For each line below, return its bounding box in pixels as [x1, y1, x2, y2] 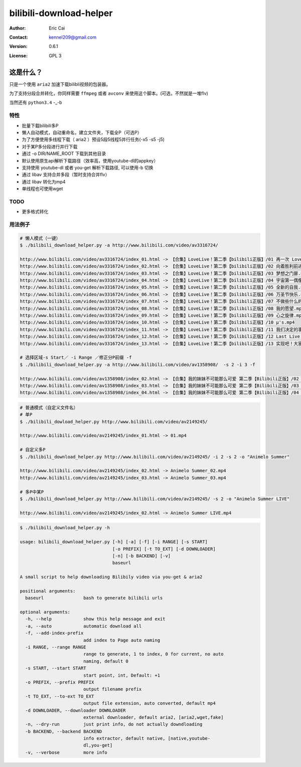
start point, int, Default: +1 [83, 672, 161, 678]
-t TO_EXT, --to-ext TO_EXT [25, 693, 94, 699]
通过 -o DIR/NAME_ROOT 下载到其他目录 [22, 150, 106, 157]
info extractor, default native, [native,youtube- [83, 735, 211, 741]
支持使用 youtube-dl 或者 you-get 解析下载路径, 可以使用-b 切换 [22, 165, 154, 171]
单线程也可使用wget [22, 186, 63, 192]
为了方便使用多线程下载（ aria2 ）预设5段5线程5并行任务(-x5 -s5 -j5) [22, 136, 165, 142]
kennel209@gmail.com [49, 34, 97, 40]
